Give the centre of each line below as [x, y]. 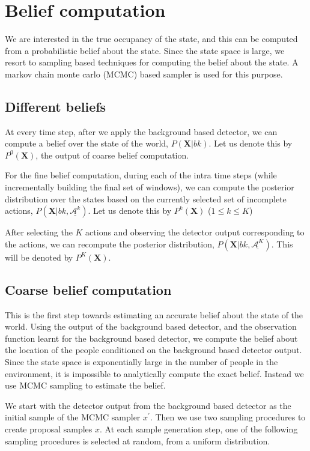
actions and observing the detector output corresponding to [195, 232]
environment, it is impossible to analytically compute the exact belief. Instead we [154, 373]
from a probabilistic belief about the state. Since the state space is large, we [145, 50]
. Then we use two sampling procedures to [228, 417]
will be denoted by [39, 257]
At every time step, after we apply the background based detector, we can [141, 131]
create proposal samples [49, 429]
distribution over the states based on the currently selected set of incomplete [146, 198]
